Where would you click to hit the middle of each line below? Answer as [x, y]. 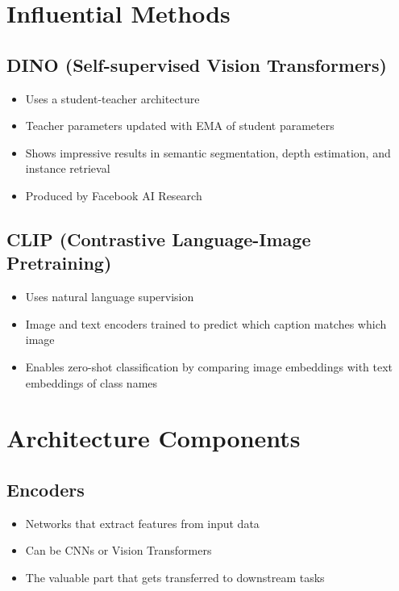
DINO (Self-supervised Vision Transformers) [197, 64]
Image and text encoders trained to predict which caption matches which [206, 323]
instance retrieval [68, 168]
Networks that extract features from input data [142, 523]
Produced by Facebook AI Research [114, 195]
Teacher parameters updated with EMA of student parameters [180, 126]
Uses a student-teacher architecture [112, 98]
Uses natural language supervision [110, 297]
